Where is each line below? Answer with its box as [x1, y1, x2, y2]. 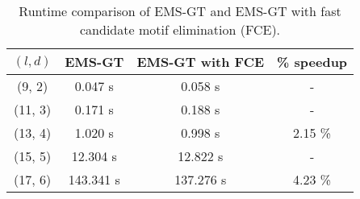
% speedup [277, 52, 348, 71]
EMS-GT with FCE [136, 52, 265, 71]
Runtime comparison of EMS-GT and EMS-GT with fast [19, 2, 341, 20]
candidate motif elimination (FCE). [80, 20, 281, 39]
